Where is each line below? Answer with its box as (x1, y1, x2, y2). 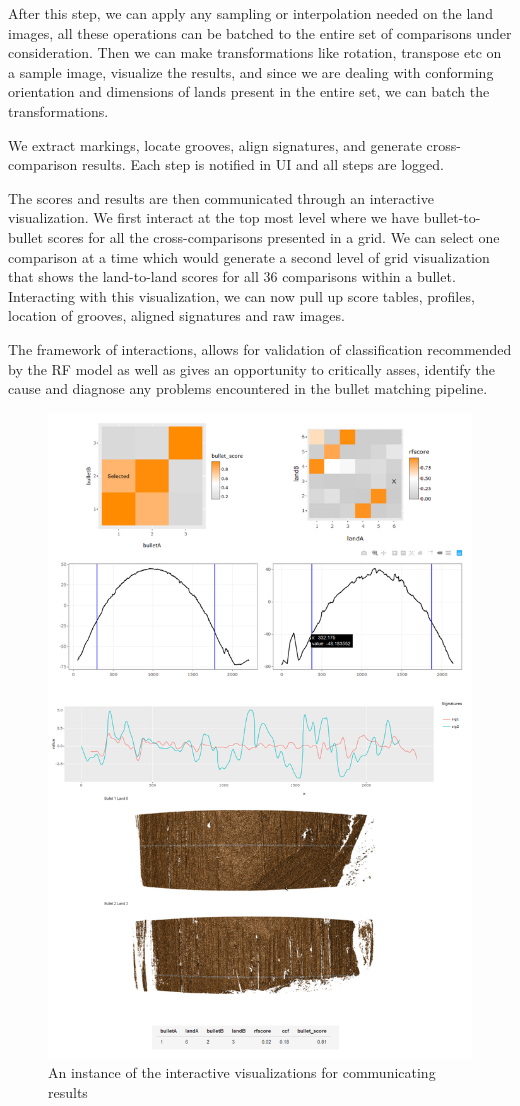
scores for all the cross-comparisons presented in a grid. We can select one (47, 226, 500, 247)
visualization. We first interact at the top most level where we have (8, 207, 419, 228)
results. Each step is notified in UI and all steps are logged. (82, 154, 445, 175)
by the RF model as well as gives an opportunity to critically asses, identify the (8, 358, 496, 379)
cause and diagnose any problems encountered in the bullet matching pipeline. (8, 378, 488, 399)
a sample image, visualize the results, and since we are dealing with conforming (8, 61, 494, 82)
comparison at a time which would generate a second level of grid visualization (8, 246, 490, 267)
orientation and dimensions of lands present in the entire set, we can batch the (8, 81, 490, 102)
